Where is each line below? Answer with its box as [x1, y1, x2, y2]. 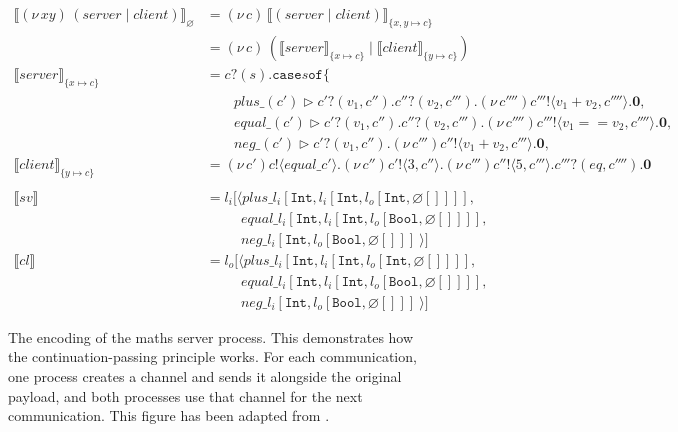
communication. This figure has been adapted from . [8, 405, 330, 426]
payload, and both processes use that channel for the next [8, 385, 363, 406]
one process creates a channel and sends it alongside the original [8, 366, 402, 387]
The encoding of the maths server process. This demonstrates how [8, 326, 414, 347]
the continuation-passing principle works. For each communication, [8, 346, 417, 367]
